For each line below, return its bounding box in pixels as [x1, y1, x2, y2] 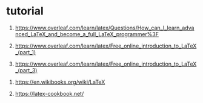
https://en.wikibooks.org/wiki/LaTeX [15, 78, 105, 86]
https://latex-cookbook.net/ [15, 90, 84, 97]
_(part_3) [15, 66, 38, 73]
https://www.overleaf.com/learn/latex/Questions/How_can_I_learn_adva [15, 24, 195, 31]
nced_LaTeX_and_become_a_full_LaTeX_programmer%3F [15, 30, 159, 37]
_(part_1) [15, 48, 36, 55]
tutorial [6, 4, 44, 18]
